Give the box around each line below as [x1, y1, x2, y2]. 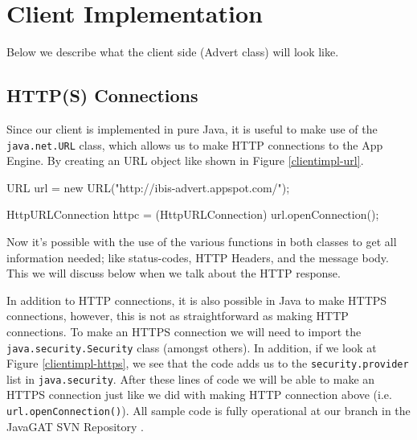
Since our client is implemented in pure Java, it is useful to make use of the [6, 120, 378, 137]
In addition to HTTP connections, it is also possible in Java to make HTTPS [6, 291, 387, 308]
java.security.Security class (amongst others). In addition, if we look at [6, 339, 377, 356]
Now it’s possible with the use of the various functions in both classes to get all [6, 232, 397, 249]
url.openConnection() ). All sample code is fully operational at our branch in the [6, 402, 411, 419]
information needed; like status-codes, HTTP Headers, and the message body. [6, 249, 389, 265]
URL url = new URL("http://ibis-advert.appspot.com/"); [6, 179, 290, 195]
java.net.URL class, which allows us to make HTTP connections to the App [6, 136, 383, 153]
